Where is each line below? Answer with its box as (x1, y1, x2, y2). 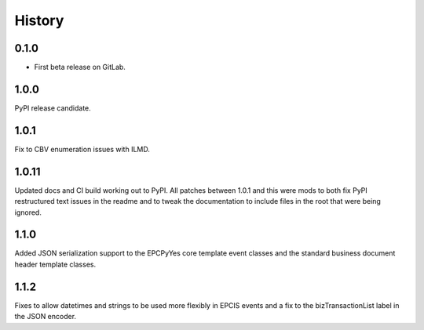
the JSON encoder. (14, 312, 77, 321)
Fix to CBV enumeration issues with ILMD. (14, 144, 151, 154)
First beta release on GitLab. (34, 63, 126, 72)
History (14, 12, 64, 29)
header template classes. (14, 259, 97, 269)
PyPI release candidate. (14, 103, 92, 113)
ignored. (14, 208, 42, 217)
